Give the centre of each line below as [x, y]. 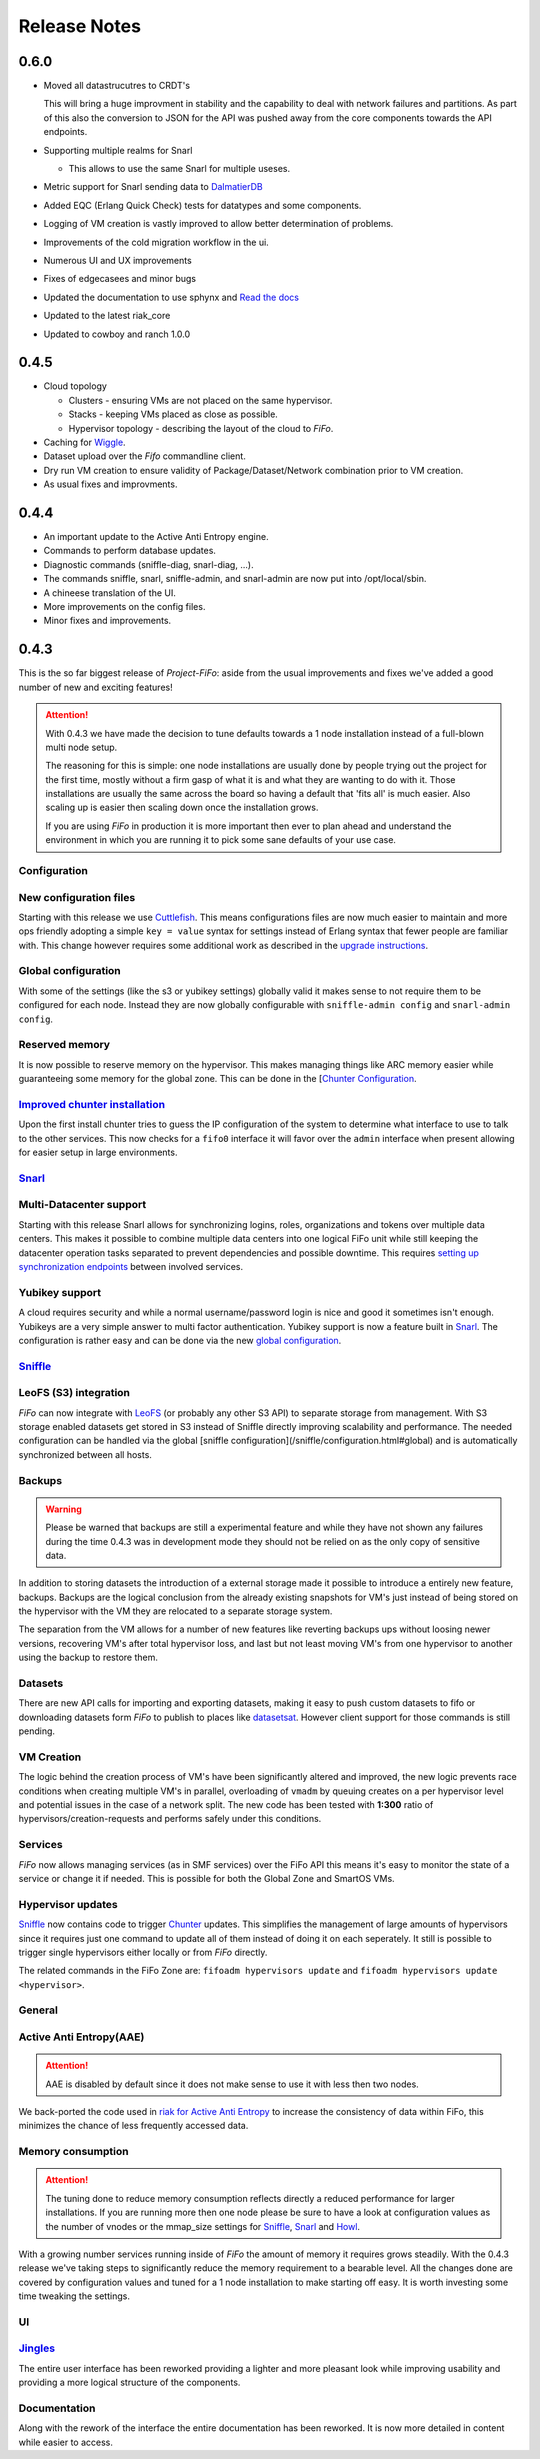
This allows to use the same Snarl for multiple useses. [179, 169]
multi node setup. [81, 747]
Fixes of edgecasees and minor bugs [120, 279]
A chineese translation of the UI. [110, 592]
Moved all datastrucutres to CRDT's [116, 86]
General [38, 2010]
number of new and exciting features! [96, 687]
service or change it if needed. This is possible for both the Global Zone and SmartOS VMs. [206, 1878]
